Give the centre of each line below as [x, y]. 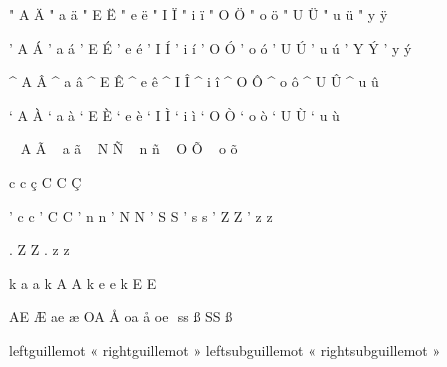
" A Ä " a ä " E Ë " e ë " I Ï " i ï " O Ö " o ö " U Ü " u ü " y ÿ [198, 14]
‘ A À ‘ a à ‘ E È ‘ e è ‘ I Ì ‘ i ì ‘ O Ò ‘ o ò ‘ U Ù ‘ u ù [174, 114]
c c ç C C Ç [45, 181]
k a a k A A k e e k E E [83, 282]
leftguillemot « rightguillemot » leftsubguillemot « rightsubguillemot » [225, 349]
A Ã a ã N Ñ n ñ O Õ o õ [129, 148]
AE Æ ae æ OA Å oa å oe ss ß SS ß [121, 316]
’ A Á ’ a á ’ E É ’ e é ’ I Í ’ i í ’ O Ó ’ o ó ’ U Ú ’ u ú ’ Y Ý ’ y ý [210, 47]
